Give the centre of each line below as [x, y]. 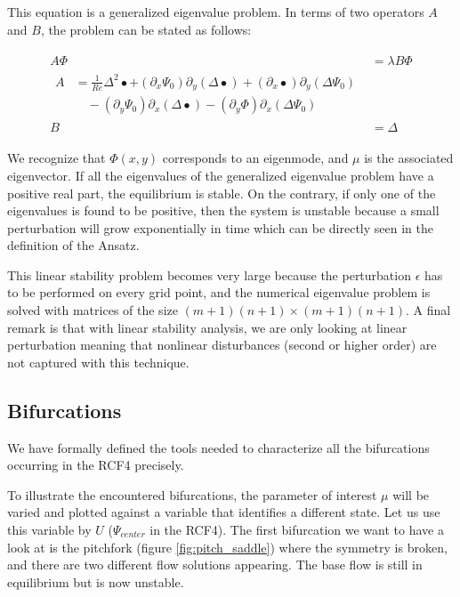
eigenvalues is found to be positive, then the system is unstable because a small [223, 210]
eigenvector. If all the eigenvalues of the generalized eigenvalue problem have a [221, 175]
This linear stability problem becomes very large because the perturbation [209, 274]
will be [411, 494]
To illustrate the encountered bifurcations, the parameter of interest [192, 494]
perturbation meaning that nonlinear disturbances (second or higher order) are [222, 345]
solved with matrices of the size [93, 310]
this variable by [49, 530]
